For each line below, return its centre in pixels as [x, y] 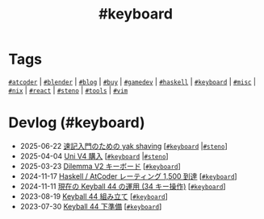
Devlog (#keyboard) [77, 123]
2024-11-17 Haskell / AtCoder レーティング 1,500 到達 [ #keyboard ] [128, 176]
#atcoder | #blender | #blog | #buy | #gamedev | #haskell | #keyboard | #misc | [132, 81]
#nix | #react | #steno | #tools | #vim [68, 90]
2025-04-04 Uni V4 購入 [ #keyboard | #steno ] [94, 156]
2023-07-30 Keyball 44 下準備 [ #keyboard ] [91, 206]
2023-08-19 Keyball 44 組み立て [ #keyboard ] [94, 196]
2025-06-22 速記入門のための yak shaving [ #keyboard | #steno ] [124, 146]
